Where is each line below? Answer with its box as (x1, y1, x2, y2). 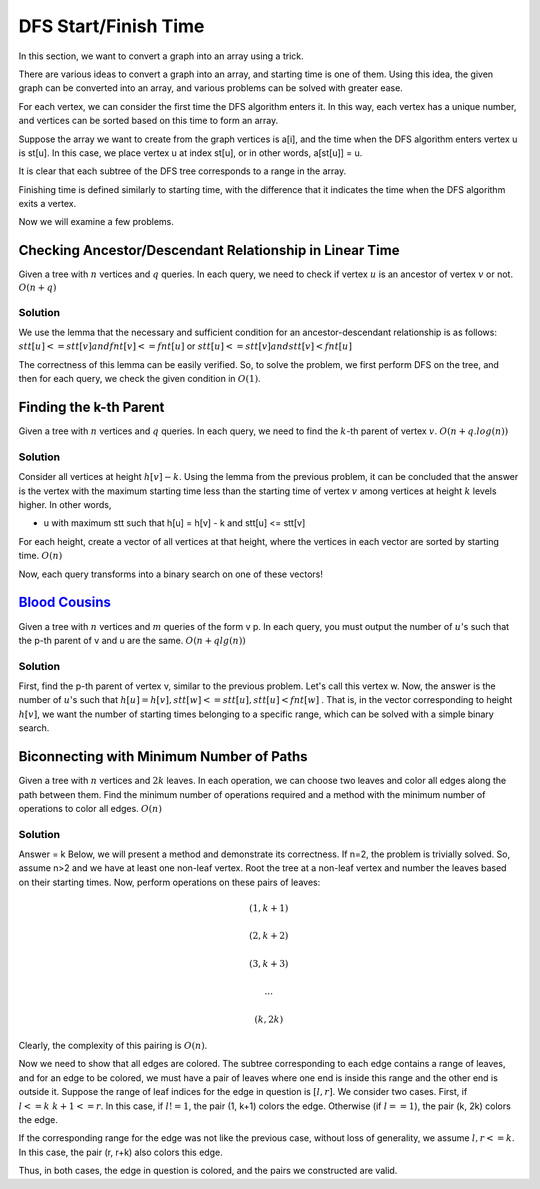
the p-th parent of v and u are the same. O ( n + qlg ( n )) (18, 634, 247, 646)
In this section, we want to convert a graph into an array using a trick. (18, 50, 304, 62)
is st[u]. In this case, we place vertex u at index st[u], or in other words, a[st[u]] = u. (18, 146, 363, 159)
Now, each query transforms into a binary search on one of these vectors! (18, 568, 324, 580)
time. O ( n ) (18, 550, 63, 562)
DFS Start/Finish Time (18, 15, 205, 37)
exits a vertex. (18, 198, 77, 210)
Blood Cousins (18, 594, 112, 611)
